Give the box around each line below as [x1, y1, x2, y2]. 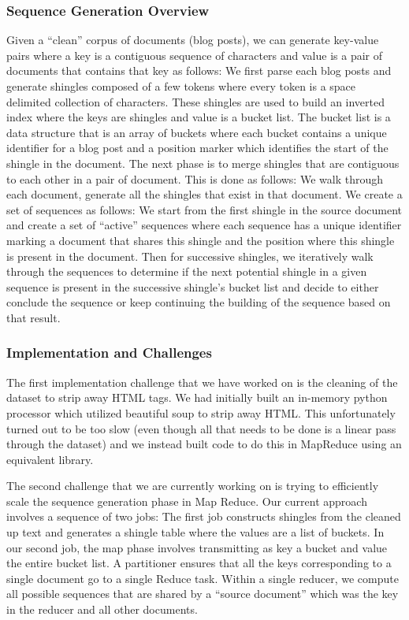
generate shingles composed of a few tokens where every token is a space [6, 78, 356, 94]
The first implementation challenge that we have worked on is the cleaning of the [6, 373, 398, 390]
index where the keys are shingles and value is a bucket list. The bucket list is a [6, 109, 391, 125]
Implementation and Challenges [6, 343, 212, 362]
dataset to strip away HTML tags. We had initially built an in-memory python [6, 389, 388, 406]
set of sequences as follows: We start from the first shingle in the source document [6, 201, 403, 217]
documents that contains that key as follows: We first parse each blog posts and [6, 62, 392, 79]
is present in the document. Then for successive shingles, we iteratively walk [6, 247, 374, 264]
